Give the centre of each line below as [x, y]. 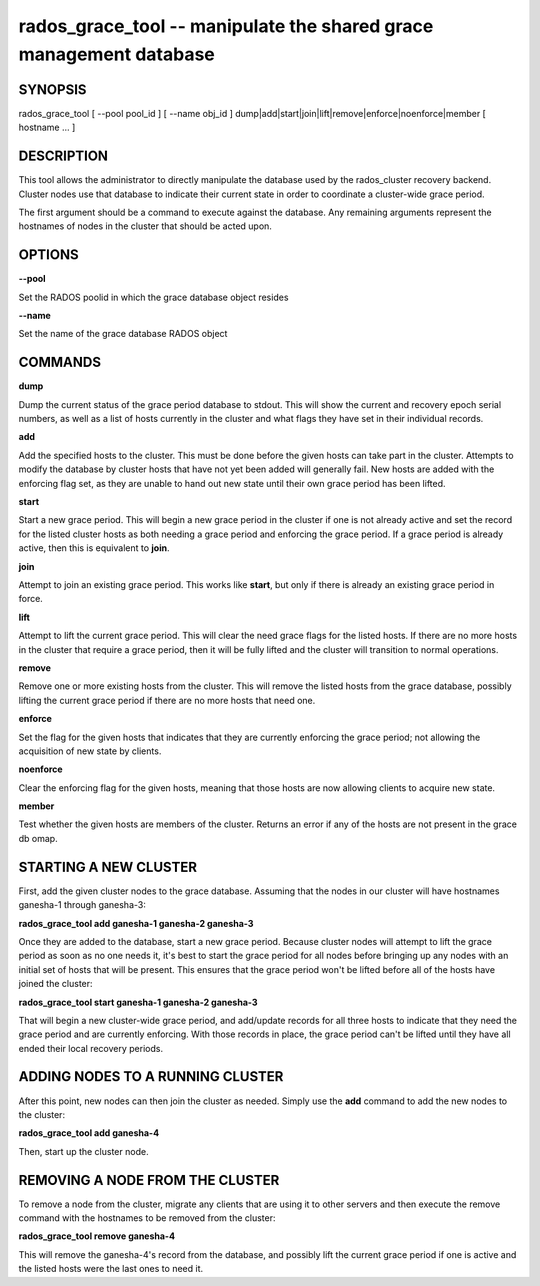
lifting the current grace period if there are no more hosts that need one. [167, 700]
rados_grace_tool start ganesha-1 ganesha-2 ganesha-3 [138, 1002]
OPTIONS [48, 255]
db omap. [38, 838]
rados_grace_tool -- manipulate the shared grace [226, 26]
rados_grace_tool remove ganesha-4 [96, 1236]
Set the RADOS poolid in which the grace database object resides [153, 297]
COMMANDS [60, 362]
